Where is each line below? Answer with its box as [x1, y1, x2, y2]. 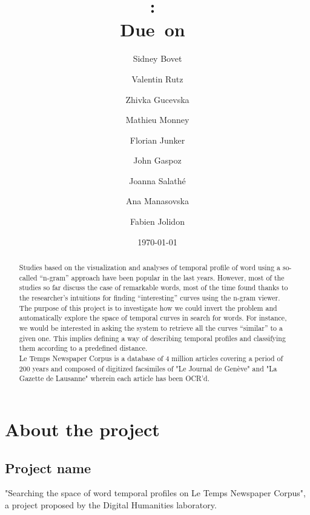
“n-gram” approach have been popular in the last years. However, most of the [39, 272, 285, 282]
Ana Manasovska [126, 194, 189, 207]
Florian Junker [130, 133, 185, 146]
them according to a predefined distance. [19, 343, 148, 353]
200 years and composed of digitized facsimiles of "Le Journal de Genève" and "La [19, 363, 277, 373]
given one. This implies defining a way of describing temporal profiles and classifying [19, 333, 286, 343]
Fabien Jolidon [130, 215, 185, 228]
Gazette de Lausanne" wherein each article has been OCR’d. [19, 373, 209, 384]
